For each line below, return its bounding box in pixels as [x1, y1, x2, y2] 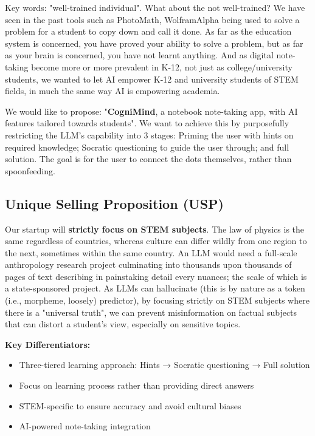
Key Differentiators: [5, 338, 91, 350]
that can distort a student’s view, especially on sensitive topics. [5, 318, 241, 330]
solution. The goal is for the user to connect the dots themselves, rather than [5, 152, 292, 165]
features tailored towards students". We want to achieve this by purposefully [5, 117, 289, 129]
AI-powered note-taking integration [19, 420, 151, 432]
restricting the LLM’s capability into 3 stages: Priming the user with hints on [5, 128, 294, 141]
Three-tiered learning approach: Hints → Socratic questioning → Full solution [19, 358, 310, 371]
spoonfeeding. [5, 164, 55, 177]
